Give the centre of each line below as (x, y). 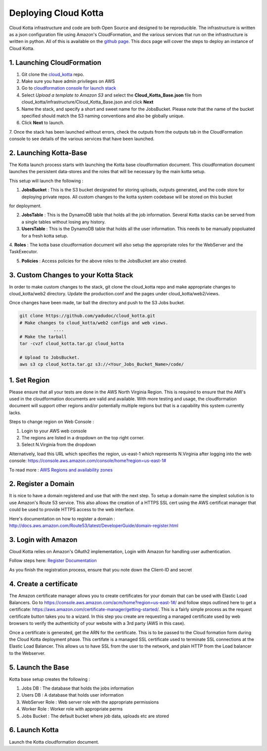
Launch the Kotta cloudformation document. (54, 742)
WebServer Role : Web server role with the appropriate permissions (90, 702)
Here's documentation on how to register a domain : (62, 518)
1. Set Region (29, 380)
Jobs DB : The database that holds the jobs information (78, 688)
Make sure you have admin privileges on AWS (68, 81)
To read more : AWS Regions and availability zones (61, 469)
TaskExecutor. (23, 252)
